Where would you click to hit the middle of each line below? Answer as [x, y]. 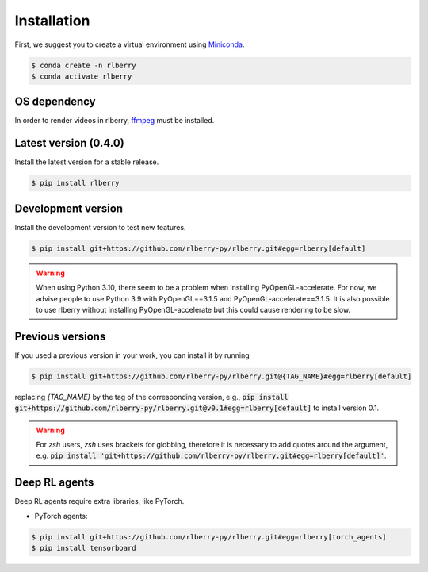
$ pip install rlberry [75, 183]
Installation [52, 21]
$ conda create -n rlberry [84, 65]
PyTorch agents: [61, 516]
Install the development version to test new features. [100, 227]
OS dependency [55, 102]
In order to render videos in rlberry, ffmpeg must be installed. [115, 121]
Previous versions [60, 336]
